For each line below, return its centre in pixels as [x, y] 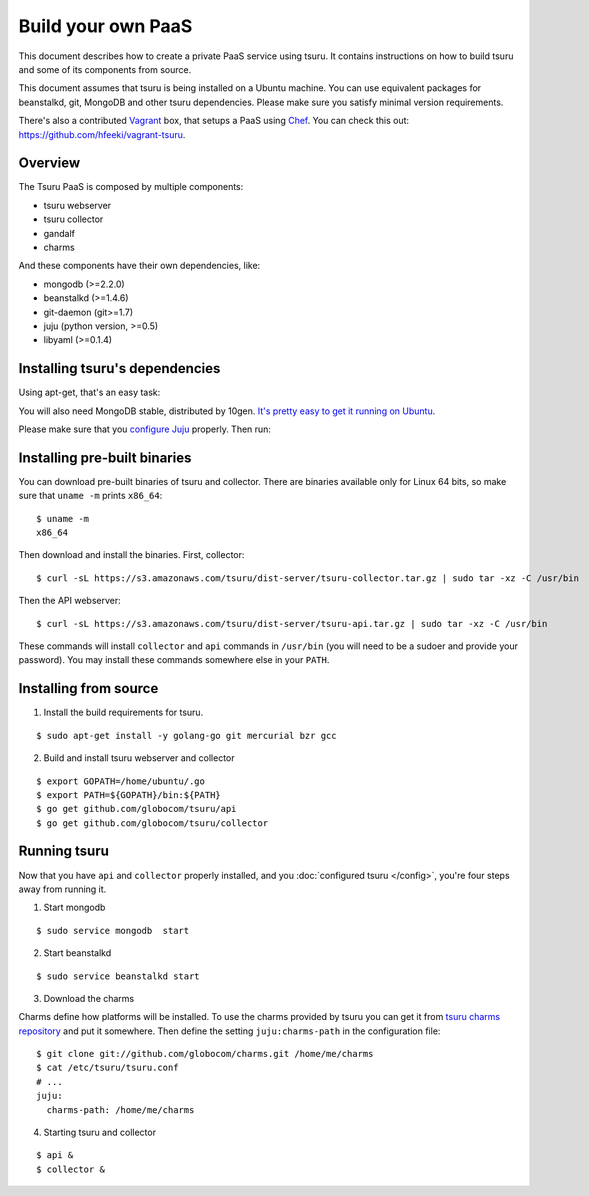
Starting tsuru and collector [100, 1132]
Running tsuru [64, 851]
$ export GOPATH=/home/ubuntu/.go [120, 781]
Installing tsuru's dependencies [119, 368]
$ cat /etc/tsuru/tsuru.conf [107, 1068]
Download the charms [89, 998]
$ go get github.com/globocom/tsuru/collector [152, 823]
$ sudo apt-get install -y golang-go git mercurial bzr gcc [186, 735]
